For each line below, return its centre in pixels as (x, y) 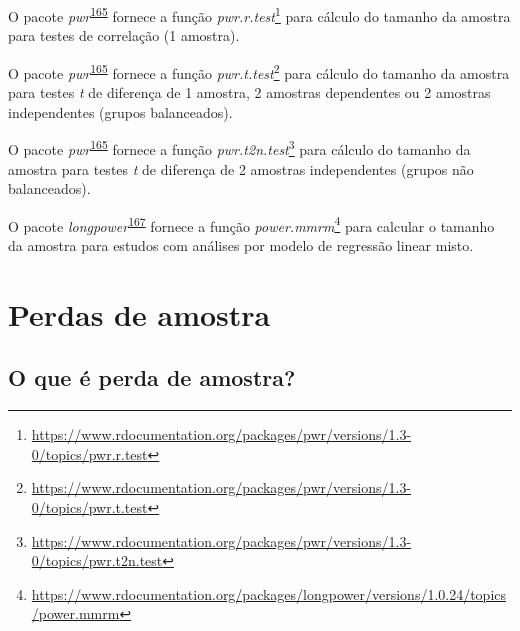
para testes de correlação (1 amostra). (124, 35)
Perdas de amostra (139, 313)
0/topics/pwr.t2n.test (97, 560)
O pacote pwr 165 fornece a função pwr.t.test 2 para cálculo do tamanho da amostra (259, 71)
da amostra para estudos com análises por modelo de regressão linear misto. (241, 244)
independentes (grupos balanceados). (120, 111)
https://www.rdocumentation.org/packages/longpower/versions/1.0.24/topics (269, 593)
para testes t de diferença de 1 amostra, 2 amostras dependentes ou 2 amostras (249, 92)
